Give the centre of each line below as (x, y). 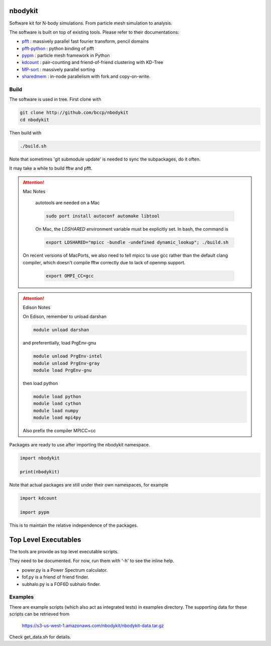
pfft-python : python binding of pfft (58, 48)
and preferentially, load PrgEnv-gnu (59, 343)
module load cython (57, 403)
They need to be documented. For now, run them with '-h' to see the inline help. (92, 561)
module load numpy (56, 411)
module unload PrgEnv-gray (66, 363)
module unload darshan (61, 330)
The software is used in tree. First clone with (55, 99)
